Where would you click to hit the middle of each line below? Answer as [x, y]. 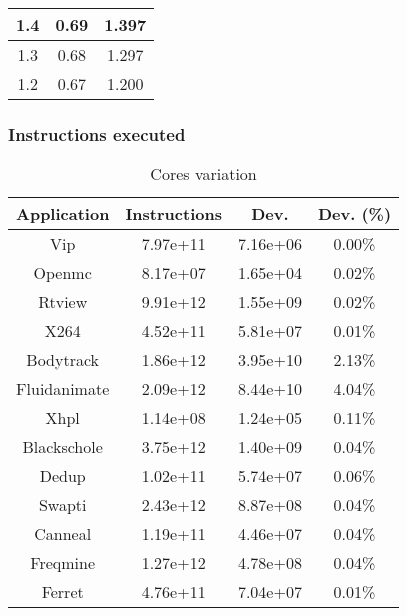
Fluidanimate [63, 389]
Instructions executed [97, 133]
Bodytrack [63, 360]
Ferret [62, 592]
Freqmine [63, 563]
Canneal [63, 534]
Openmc [62, 273]
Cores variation [203, 174]
